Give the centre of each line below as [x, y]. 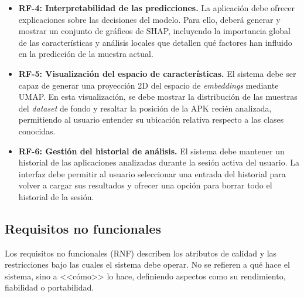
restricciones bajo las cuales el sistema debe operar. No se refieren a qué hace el [147, 264]
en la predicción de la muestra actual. [86, 54]
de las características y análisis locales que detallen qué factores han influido [155, 42]
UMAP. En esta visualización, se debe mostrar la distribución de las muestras [158, 97]
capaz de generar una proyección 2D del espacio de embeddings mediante [148, 85]
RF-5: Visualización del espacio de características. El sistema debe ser [157, 73]
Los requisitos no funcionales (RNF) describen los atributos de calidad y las [141, 253]
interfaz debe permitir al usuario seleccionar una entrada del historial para [152, 173]
